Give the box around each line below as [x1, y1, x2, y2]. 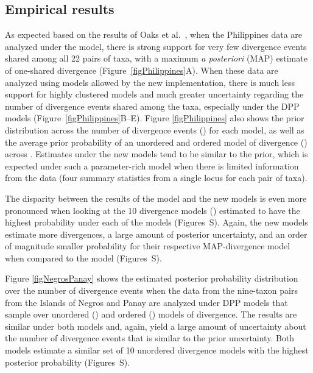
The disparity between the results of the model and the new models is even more [5, 191, 307, 204]
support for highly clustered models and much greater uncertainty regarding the [5, 88, 304, 101]
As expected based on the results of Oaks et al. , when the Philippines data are [5, 28, 303, 41]
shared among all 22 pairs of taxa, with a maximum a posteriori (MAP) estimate [5, 52, 308, 65]
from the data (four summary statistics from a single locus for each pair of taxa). [5, 171, 308, 184]
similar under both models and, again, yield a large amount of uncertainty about [5, 319, 306, 332]
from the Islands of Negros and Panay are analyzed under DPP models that [5, 296, 288, 308]
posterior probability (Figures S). [5, 355, 130, 368]
